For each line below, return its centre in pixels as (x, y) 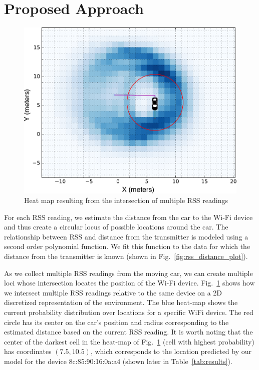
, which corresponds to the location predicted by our (171, 351)
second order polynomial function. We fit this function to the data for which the (127, 246)
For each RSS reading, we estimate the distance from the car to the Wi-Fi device (128, 217)
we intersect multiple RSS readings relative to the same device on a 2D (113, 292)
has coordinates (28, 351)
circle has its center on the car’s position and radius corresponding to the (116, 322)
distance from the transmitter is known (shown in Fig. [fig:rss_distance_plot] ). (126, 256)
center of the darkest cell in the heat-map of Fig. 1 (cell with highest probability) (129, 341)
